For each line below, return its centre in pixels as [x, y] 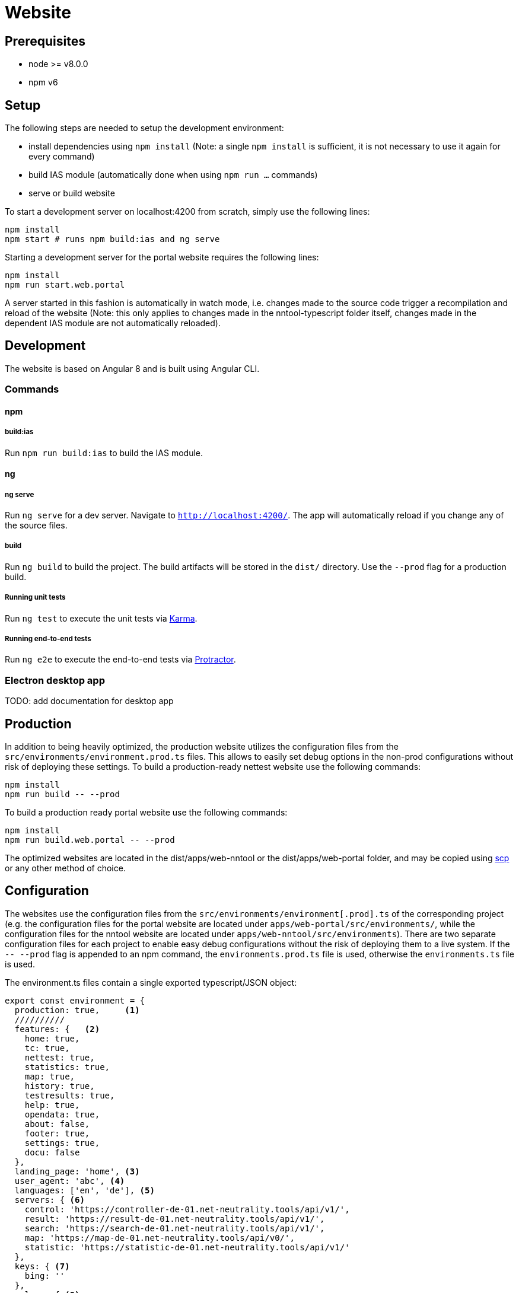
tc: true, [47, 1048]
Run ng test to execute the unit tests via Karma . [101, 618]
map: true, [50, 1076]
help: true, [52, 1105]
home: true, [52, 1038]
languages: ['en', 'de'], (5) [85, 1190]
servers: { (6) [50, 1200]
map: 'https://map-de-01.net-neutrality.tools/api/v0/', [160, 1238]
